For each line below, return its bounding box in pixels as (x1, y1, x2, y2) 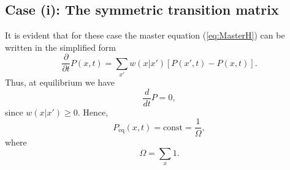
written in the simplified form (5, 40, 116, 53)
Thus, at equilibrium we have (5, 76, 115, 89)
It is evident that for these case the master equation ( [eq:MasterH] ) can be (5, 29, 285, 42)
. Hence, (77, 105, 109, 118)
